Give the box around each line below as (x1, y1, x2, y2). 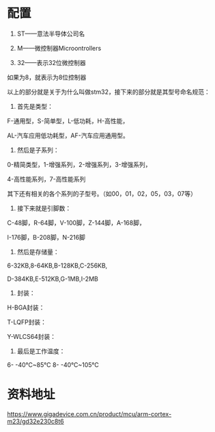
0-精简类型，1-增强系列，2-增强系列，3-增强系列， (7, 160, 152, 168)
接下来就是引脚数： (16, 204, 72, 212)
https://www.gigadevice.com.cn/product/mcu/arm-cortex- (7, 409, 172, 418)
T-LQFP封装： (7, 318, 46, 326)
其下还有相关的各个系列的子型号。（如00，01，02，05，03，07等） (7, 189, 197, 198)
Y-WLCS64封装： (7, 332, 57, 340)
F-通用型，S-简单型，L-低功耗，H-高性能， (7, 116, 129, 125)
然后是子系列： (16, 146, 59, 154)
